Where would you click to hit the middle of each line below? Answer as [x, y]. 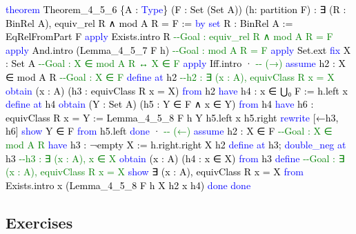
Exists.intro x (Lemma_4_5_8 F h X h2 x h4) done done [128, 185]
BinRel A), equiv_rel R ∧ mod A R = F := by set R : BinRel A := [149, 22]
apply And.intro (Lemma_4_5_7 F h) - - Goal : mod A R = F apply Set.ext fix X [178, 49]
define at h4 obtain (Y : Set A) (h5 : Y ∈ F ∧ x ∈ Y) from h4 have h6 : [160, 104]
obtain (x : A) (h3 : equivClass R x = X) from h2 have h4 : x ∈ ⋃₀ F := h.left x [177, 90]
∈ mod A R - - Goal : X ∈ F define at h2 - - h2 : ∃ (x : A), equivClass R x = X [170, 76]
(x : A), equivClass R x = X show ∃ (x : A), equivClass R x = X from [155, 172]
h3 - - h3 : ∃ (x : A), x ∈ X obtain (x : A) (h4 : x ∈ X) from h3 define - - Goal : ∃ [175, 158]
